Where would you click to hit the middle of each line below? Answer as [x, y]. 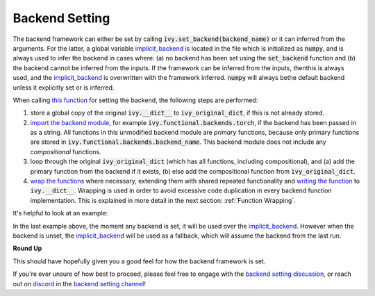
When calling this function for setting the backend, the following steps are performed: [135, 100]
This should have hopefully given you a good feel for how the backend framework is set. [139, 261]
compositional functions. [66, 151]
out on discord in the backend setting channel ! [79, 283]
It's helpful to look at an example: [60, 213]
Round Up [27, 248]
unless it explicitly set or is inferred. [64, 88]
